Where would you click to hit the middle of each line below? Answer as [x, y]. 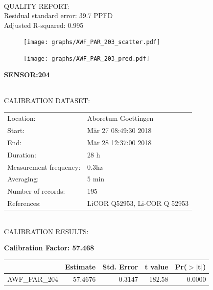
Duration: [22, 154]
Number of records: [36, 191]
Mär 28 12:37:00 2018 [119, 142]
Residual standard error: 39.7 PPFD [59, 15]
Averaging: [23, 179]
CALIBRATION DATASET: [47, 100]
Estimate [80, 266]
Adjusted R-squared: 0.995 [44, 25]
